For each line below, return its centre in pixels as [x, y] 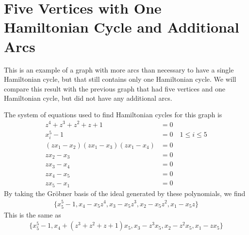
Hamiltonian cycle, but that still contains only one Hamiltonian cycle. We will [120, 79]
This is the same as [33, 214]
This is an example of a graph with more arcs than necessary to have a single [119, 69]
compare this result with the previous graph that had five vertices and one [115, 88]
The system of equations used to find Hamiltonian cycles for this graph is [113, 114]
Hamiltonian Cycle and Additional [122, 27]
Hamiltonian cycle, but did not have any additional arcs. [88, 98]
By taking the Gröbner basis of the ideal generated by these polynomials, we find [125, 193]
